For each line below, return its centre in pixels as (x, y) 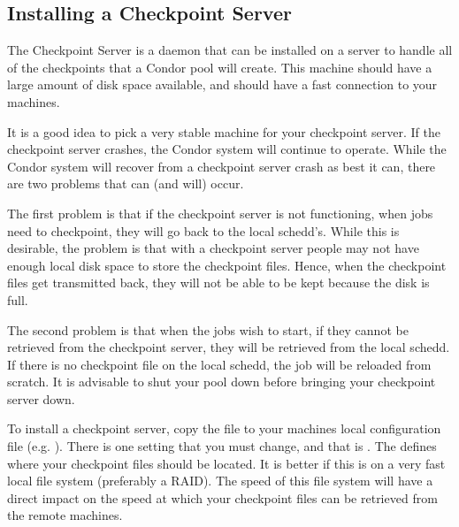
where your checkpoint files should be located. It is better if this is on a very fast (226, 463)
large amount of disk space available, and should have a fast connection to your (222, 84)
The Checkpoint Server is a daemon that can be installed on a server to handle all (230, 50)
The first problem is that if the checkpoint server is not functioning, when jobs (220, 213)
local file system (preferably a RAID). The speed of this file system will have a (220, 481)
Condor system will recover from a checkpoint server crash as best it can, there (222, 166)
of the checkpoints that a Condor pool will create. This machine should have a (220, 67)
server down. (41, 398)
